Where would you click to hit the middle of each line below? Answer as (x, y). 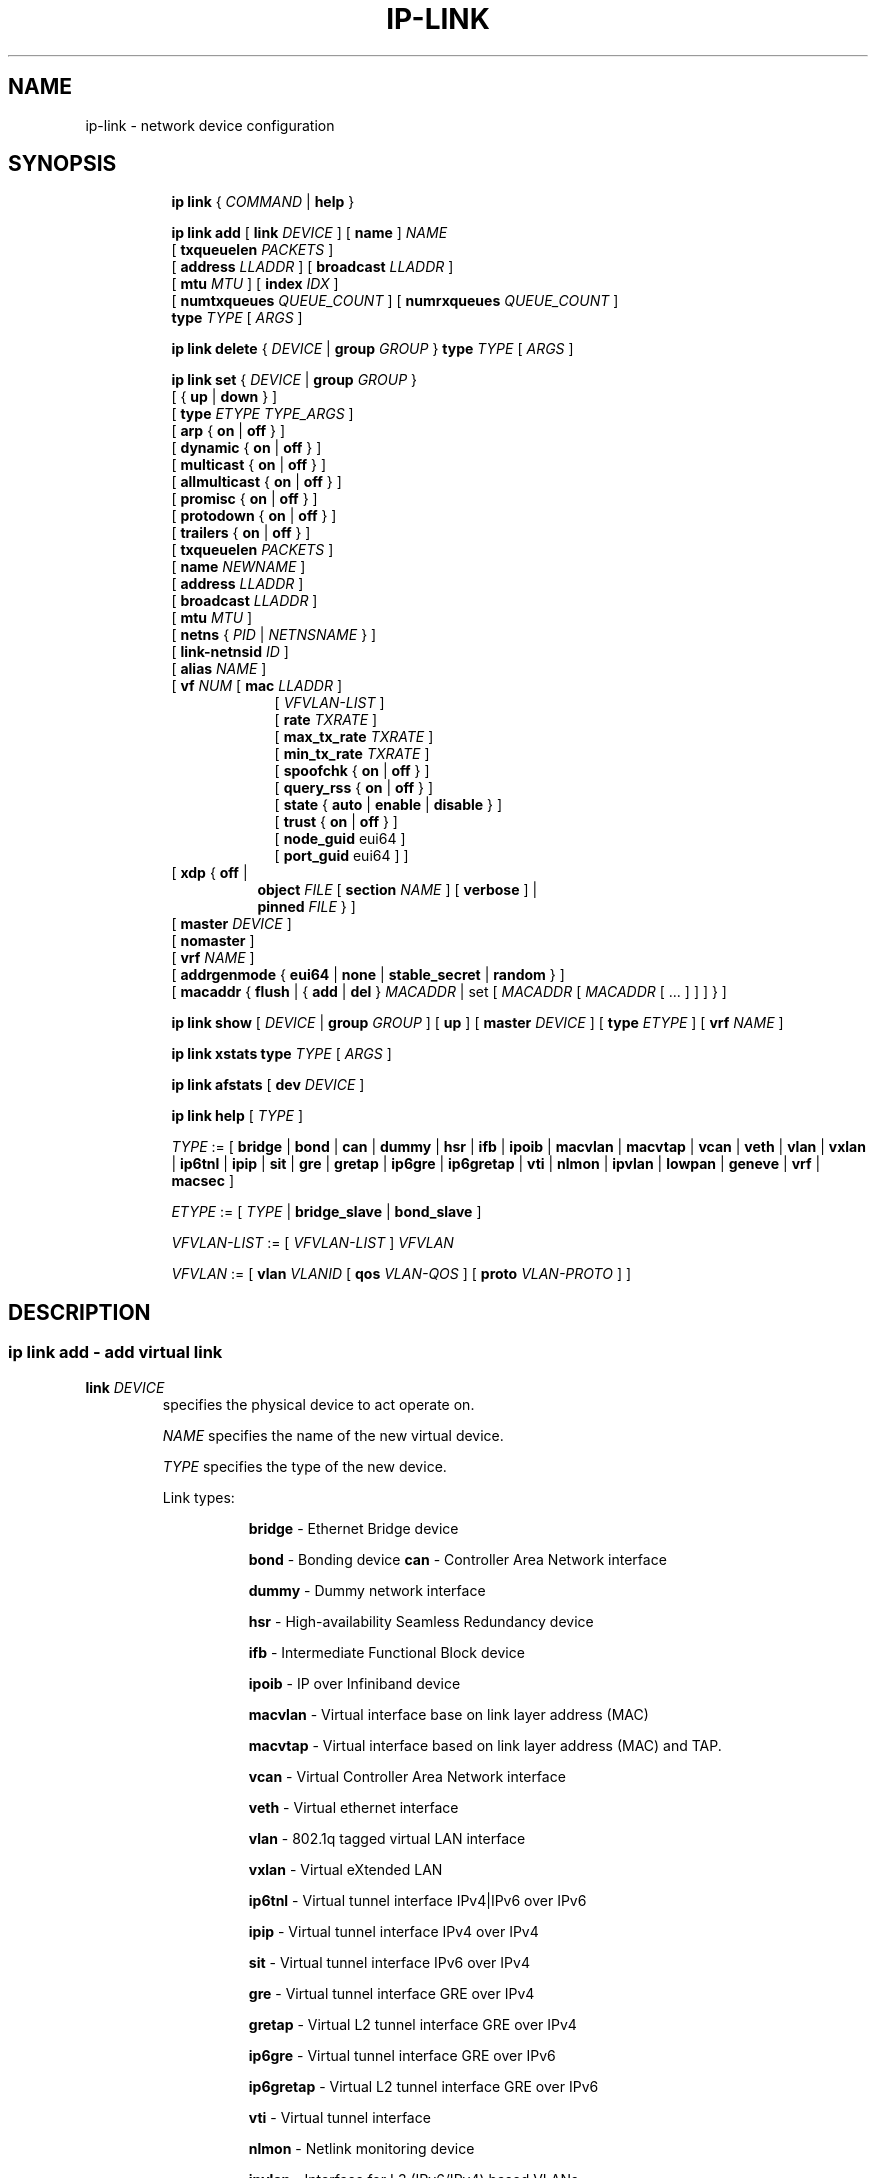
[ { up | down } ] (224, 397)
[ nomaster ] (213, 941)
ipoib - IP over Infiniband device (354, 1683)
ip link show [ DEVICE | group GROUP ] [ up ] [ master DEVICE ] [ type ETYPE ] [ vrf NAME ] (477, 1023)
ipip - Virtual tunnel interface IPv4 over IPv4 (393, 1931)
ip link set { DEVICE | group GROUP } (294, 380)
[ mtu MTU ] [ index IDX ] (255, 284)
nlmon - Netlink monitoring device (361, 2148)
